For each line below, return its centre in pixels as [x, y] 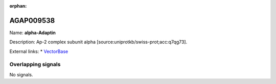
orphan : [18, 6]
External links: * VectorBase [39, 51]
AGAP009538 [32, 20]
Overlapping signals [35, 65]
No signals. [21, 74]
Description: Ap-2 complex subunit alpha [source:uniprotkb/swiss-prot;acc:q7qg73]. [98, 42]
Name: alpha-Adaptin [33, 33]
